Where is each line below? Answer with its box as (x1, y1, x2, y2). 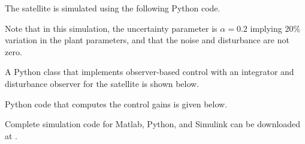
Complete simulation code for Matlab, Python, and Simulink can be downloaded (5, 118, 301, 130)
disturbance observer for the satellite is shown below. (5, 77, 200, 89)
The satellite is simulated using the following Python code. (5, 2, 221, 14)
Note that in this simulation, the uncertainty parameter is (5, 22, 218, 34)
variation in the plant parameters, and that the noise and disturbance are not (5, 34, 289, 46)
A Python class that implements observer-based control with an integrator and (5, 65, 294, 78)
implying (250, 22, 282, 34)
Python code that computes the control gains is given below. (5, 97, 228, 110)
